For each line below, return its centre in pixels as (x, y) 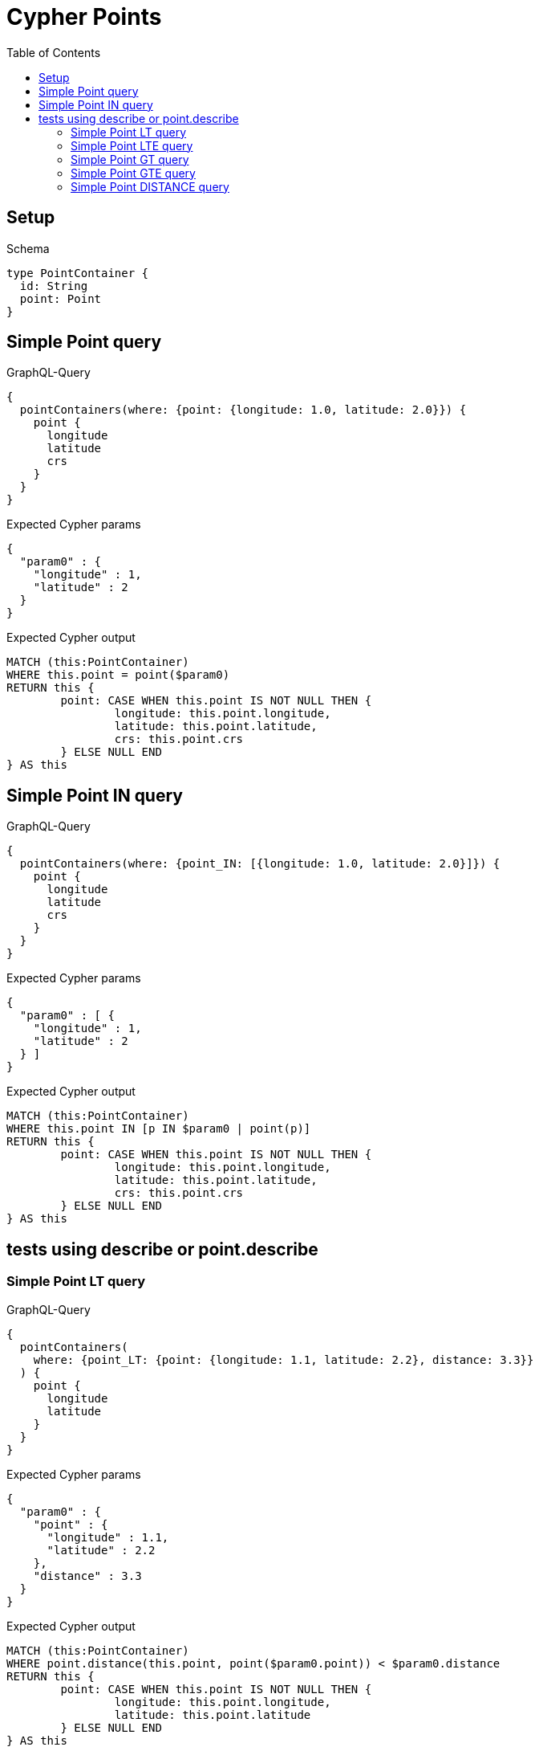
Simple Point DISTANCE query (150, 186)
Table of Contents (54, 52)
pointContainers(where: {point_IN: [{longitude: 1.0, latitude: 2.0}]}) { (260, 864)
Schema (28, 248)
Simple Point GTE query (133, 173)
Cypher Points (84, 17)
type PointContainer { (78, 273)
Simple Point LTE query (132, 145)
